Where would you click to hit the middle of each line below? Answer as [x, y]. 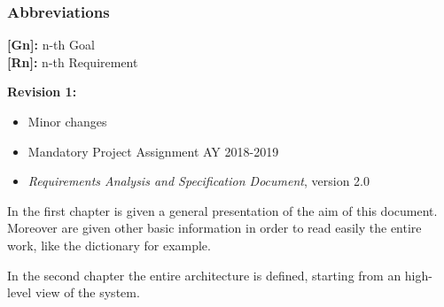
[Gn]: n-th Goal [51, 45]
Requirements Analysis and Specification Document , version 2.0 [199, 181]
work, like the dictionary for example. [109, 245]
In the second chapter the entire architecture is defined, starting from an [204, 275]
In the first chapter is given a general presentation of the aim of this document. [222, 210]
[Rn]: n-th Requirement [73, 61]
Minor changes [67, 121]
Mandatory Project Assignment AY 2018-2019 [153, 151]
